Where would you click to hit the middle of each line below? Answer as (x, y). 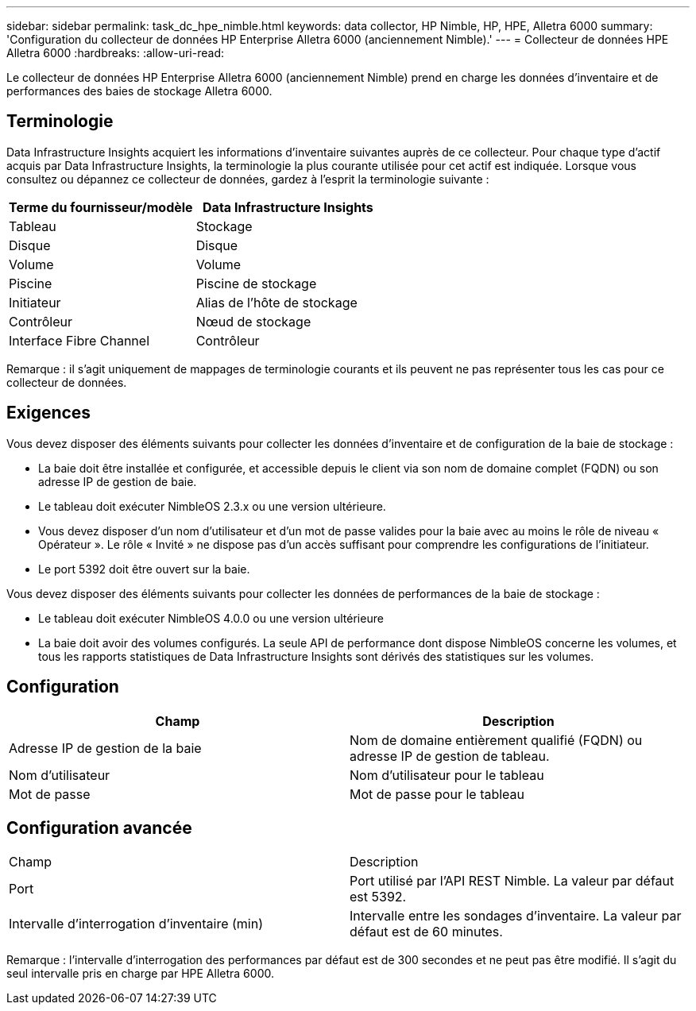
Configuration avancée (99, 828)
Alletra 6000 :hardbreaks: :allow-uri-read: (115, 53)
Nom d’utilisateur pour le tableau (447, 775)
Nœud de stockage (253, 321)
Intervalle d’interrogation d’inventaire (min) (136, 924)
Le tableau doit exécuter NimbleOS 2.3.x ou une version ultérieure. (212, 506)
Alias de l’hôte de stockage (276, 302)
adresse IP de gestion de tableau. (450, 756)
